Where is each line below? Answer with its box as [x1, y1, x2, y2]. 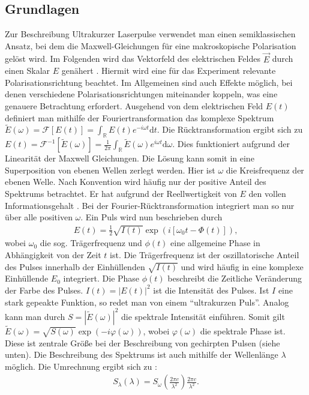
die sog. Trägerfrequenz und [40, 237, 142, 249]
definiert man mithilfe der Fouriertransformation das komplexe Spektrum [5, 111, 274, 124]
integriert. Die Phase [63, 272, 140, 285]
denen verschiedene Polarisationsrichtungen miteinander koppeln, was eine [5, 88, 278, 100]
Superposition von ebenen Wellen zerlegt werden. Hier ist [5, 163, 215, 176]
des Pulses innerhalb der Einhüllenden [5, 260, 145, 273]
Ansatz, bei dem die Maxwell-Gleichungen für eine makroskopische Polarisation [5, 39, 296, 52]
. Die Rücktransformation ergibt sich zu [157, 123, 303, 136]
